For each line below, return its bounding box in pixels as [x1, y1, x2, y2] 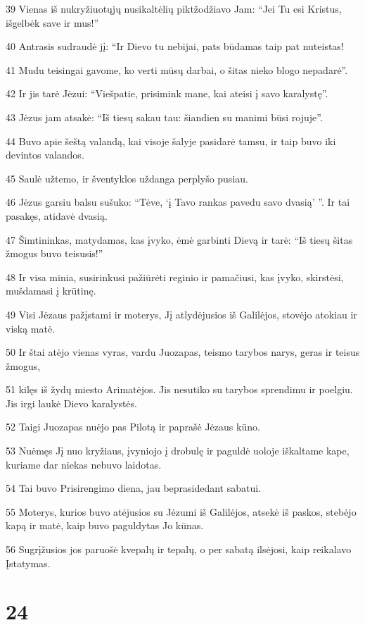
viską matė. [6, 321, 56, 335]
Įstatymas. [6, 555, 51, 570]
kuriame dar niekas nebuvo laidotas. [6, 457, 162, 471]
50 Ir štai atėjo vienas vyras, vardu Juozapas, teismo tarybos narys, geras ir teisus [6, 345, 360, 359]
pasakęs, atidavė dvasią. [6, 208, 108, 223]
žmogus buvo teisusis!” [6, 246, 103, 261]
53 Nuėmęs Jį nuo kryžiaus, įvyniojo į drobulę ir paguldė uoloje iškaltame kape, [6, 443, 350, 458]
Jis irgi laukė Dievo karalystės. [6, 395, 137, 410]
